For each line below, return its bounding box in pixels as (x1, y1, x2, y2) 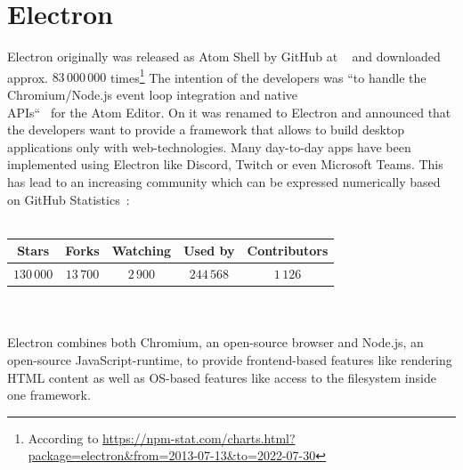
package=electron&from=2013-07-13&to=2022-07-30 (28, 446, 316, 465)
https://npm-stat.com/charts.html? (102, 428, 296, 447)
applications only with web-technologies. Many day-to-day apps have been (7, 137, 411, 156)
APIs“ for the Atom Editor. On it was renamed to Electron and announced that (7, 102, 451, 121)
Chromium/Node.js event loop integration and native (7, 85, 298, 103)
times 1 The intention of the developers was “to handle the (110, 65, 426, 86)
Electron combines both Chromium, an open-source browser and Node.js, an (7, 333, 424, 352)
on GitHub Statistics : (7, 190, 130, 208)
